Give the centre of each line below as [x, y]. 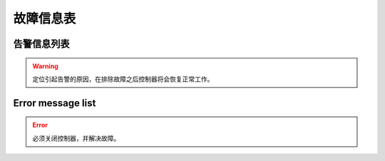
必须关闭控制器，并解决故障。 [76, 138]
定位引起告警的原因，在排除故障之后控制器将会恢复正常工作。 [123, 79]
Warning [45, 66]
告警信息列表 [41, 44]
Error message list [55, 103]
